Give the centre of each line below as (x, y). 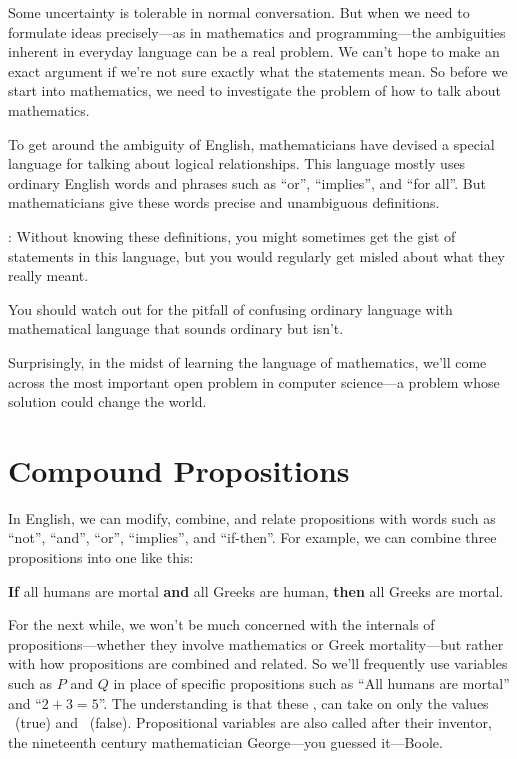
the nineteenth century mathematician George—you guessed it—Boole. (225, 741)
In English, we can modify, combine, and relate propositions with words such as (252, 517)
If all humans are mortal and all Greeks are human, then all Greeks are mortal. (256, 590)
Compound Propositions (179, 469)
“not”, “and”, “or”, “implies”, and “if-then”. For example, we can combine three (252, 537)
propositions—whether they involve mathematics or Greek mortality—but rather (256, 643)
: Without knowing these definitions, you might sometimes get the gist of (232, 235)
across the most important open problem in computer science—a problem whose (254, 381)
